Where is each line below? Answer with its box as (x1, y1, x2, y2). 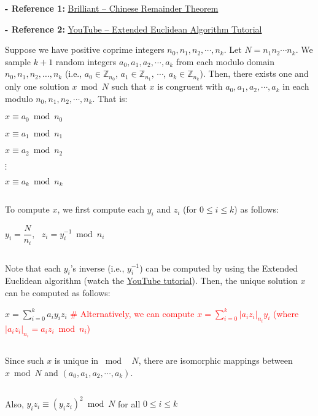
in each (282, 80, 309, 93)
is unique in (54, 354, 99, 367)
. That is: (92, 92, 128, 104)
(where (273, 307, 299, 320)
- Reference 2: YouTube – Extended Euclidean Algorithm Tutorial (5, 22, 262, 35)
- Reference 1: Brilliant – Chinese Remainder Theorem (5, 2, 219, 14)
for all (118, 397, 141, 410)
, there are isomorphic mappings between (138, 354, 293, 367)
